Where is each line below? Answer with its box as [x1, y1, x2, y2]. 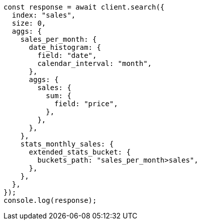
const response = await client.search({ [4, 3, 165, 11]
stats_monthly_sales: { [20, 140, 114, 148]
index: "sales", [12, 11, 76, 19]
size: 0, [12, 19, 46, 27]
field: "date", [37, 51, 97, 59]
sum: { [46, 92, 71, 100]
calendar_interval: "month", [37, 59, 152, 67]
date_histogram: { [29, 43, 101, 51]
